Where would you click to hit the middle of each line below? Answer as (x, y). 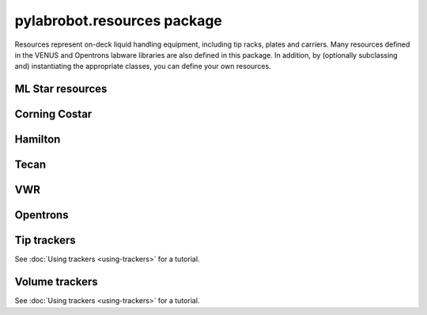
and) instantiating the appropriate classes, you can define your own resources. (143, 66)
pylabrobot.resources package (119, 21)
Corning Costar (53, 114)
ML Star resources (61, 89)
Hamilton (38, 140)
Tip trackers (45, 240)
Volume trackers (56, 282)
